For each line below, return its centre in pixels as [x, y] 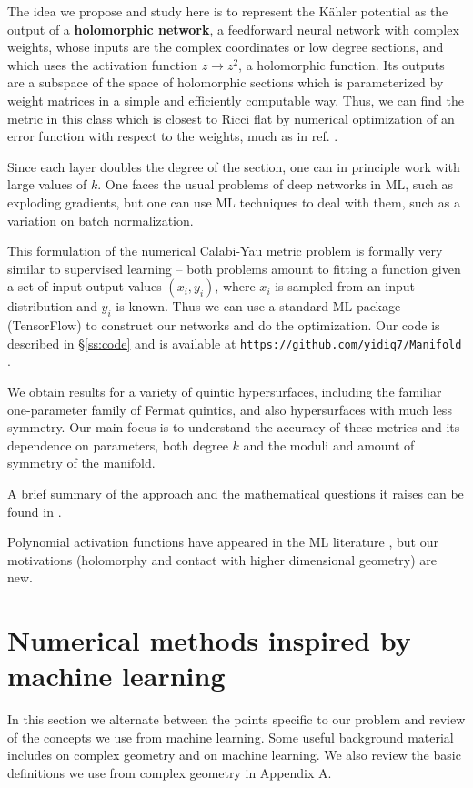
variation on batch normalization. [101, 220]
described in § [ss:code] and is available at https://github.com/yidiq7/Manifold [235, 343]
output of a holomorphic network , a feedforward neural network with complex [233, 29]
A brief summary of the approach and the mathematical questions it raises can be [236, 493]
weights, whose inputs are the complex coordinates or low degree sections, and [226, 47]
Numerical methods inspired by [209, 640]
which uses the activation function [102, 64]
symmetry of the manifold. [81, 463]
